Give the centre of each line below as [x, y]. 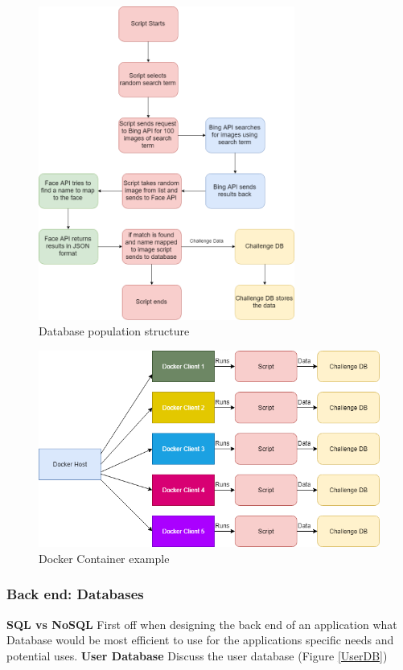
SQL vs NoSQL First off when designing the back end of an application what [202, 624]
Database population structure [114, 331]
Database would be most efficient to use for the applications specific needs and [200, 640]
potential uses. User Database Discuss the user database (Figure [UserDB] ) [197, 655]
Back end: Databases [75, 594]
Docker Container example [104, 558]
